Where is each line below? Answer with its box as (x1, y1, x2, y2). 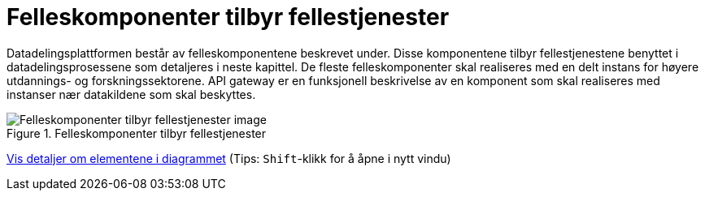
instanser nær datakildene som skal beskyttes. (7, 87, 256, 101)
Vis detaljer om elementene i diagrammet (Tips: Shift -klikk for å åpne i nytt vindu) (7, 151, 451, 165)
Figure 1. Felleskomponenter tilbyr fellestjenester (7, 126, 267, 140)
